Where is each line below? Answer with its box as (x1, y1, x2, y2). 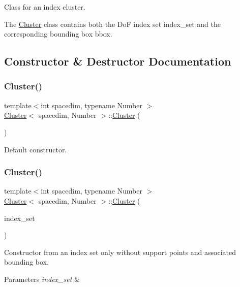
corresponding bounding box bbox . (4, 28, 112, 39)
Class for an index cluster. (4, 2, 85, 12)
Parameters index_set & (4, 273, 80, 284)
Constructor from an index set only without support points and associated (4, 246, 236, 257)
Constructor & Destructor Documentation (4, 53, 231, 69)
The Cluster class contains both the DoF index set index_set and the (4, 18, 221, 29)
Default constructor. (4, 144, 67, 154)
